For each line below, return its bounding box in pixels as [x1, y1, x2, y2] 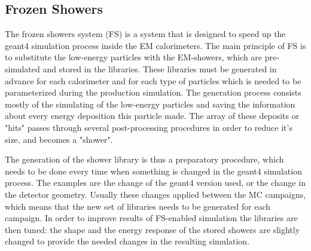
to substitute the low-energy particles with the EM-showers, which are [5, 51, 263, 63]
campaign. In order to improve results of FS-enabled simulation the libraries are [5, 212, 298, 224]
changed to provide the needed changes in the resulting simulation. [5, 235, 250, 247]
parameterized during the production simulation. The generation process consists [5, 86, 301, 99]
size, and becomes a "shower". [5, 133, 113, 145]
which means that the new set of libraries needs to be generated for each [5, 200, 271, 212]
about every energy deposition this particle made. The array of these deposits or [5, 109, 300, 122]
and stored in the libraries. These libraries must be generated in [42, 62, 277, 75]
